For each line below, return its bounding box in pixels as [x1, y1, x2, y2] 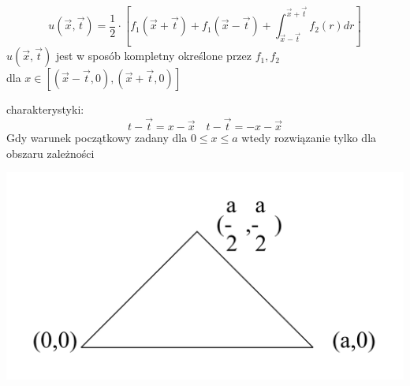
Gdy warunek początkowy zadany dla [6, 129, 188, 145]
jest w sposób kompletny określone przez [55, 47, 252, 64]
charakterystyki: [6, 101, 84, 118]
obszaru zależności [6, 144, 95, 161]
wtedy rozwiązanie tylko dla [241, 129, 377, 145]
